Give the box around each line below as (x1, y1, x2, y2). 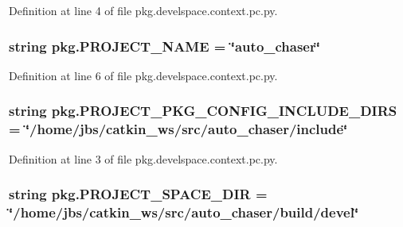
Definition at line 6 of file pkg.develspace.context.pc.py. (9, 67, 278, 83)
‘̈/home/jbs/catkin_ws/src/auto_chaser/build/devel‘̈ (9, 202, 359, 221)
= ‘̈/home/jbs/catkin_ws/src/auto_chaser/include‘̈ (9, 119, 348, 139)
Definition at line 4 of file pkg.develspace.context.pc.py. (9, 2, 278, 18)
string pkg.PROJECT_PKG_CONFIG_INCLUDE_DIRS (9, 101, 397, 121)
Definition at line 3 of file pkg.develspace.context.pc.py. (9, 150, 278, 167)
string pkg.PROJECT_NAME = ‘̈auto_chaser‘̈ (9, 36, 320, 56)
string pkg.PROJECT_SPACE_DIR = (9, 184, 268, 204)
